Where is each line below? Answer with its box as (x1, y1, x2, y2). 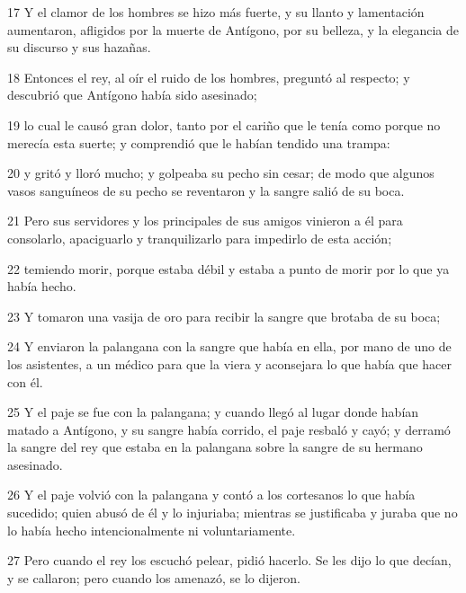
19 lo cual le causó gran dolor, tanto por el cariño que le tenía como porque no (7, 115, 441, 134)
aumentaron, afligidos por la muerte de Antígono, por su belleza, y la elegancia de (7, 20, 459, 39)
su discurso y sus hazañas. (7, 38, 151, 57)
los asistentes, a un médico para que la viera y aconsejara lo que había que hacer (7, 354, 453, 373)
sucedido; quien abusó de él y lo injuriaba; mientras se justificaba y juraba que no (7, 503, 458, 522)
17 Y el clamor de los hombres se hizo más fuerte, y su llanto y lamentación (7, 3, 425, 21)
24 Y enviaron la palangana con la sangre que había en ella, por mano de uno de (7, 337, 452, 356)
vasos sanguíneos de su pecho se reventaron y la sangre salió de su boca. (7, 181, 405, 199)
